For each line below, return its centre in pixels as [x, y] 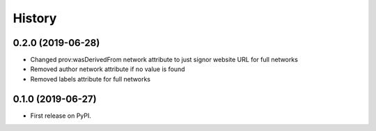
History [35, 18]
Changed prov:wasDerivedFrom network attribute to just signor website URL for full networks [164, 60]
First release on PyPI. [61, 116]
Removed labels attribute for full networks [91, 79]
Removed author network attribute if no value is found [108, 69]
